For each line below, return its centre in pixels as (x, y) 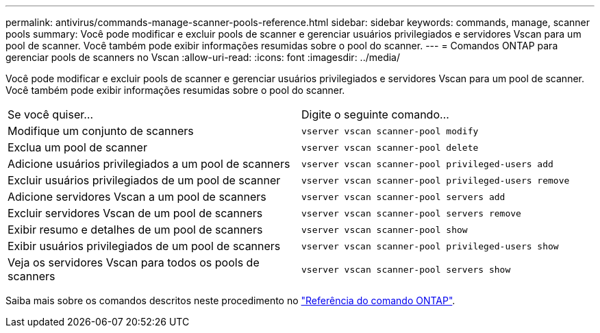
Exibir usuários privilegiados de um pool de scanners (144, 246)
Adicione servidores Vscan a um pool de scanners (137, 197)
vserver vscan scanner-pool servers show (406, 269)
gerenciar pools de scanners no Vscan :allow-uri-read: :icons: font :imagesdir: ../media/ (203, 57)
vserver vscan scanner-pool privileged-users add (427, 164)
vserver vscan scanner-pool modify (390, 131)
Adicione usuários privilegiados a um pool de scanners (149, 164)
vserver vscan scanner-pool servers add (403, 197)
